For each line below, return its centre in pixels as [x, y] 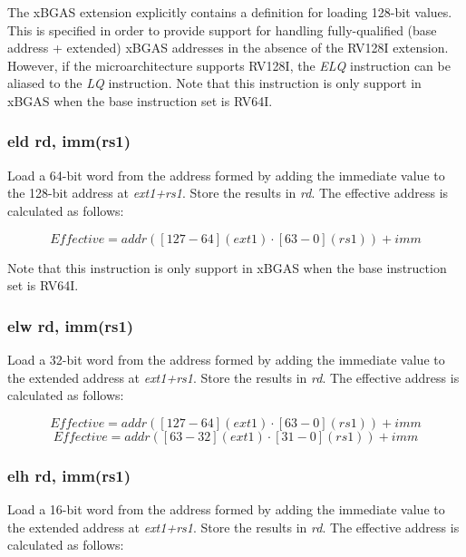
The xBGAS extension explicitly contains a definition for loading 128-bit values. [230, 12]
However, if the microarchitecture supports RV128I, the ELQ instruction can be [229, 65]
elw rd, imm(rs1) [71, 325]
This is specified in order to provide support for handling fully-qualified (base [222, 29]
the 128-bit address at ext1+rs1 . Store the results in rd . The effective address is [228, 193]
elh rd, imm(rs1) [69, 475]
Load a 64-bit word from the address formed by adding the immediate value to [226, 175]
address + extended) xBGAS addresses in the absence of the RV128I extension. [228, 48]
